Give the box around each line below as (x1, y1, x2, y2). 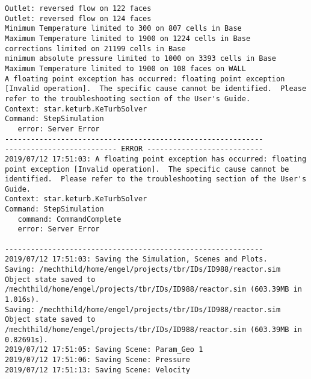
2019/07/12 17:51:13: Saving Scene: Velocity (5, 365, 190, 374)
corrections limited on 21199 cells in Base (5, 44, 186, 53)
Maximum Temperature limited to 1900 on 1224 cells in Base (5, 34, 251, 43)
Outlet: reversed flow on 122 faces (5, 4, 152, 13)
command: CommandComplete (17, 215, 122, 224)
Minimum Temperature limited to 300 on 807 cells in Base (5, 24, 242, 33)
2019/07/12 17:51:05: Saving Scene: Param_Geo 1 (5, 345, 203, 354)
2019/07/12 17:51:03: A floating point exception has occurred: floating (5, 154, 307, 163)
